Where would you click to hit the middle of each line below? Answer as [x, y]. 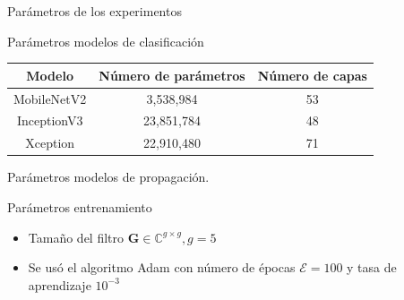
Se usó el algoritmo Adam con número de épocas [162, 267]
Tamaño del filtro [76, 237]
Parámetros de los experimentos [95, 11]
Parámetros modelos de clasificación [106, 41]
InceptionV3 [50, 120]
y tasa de [372, 267]
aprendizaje [60, 284]
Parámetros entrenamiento [80, 206]
